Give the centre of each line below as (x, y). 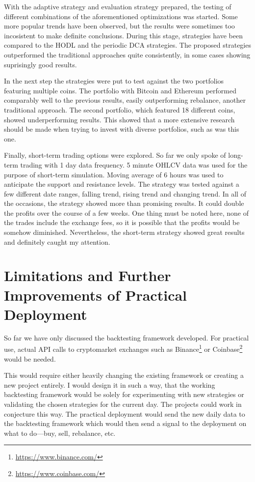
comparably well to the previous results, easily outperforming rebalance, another (125, 100)
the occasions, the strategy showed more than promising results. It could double (124, 203)
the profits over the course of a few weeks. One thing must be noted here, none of (126, 213)
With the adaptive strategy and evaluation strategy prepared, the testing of (118, 6)
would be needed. (30, 358)
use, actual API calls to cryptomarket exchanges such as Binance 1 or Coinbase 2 (123, 348)
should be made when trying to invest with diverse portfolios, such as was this (122, 129)
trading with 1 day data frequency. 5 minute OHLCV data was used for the (134, 164)
